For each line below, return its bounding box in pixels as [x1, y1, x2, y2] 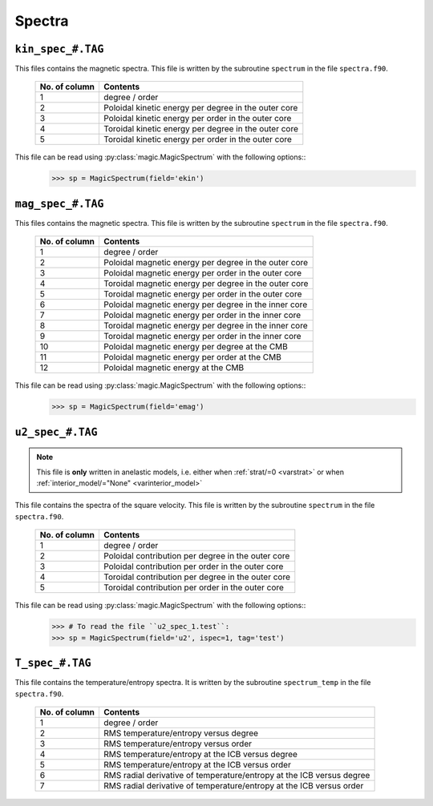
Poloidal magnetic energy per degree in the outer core [103, 257, 309, 268]
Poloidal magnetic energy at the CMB [103, 362, 245, 373]
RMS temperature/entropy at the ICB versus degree [103, 748, 298, 760]
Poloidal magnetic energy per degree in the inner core [103, 299, 308, 310]
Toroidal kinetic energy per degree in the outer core [103, 123, 298, 135]
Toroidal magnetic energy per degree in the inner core [103, 320, 308, 332]
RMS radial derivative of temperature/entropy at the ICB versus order [103, 780, 364, 791]
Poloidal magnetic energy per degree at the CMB [103, 341, 288, 353]
